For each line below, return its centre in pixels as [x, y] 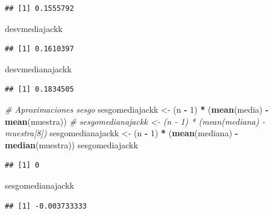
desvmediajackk [34, 28]
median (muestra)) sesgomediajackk [71, 144]
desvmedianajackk [38, 68]
